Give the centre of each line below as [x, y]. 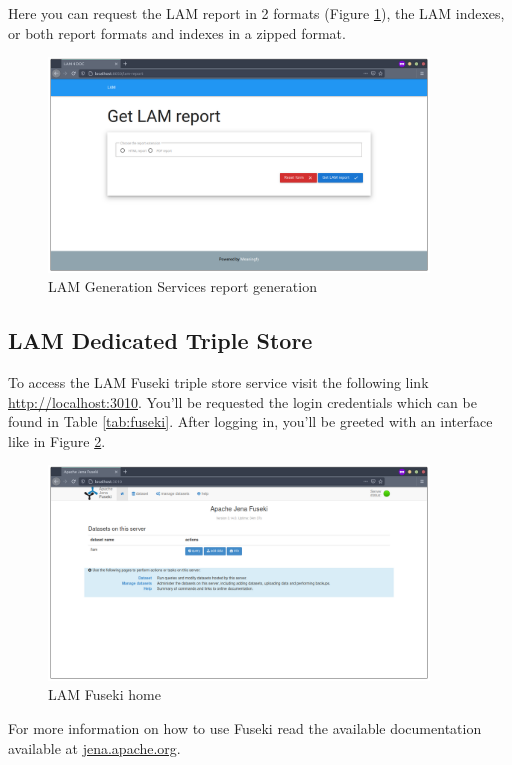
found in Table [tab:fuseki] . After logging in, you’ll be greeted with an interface [250, 421]
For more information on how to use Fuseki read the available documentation [245, 727]
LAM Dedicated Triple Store [160, 340]
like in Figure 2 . [57, 440]
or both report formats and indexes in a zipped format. [177, 32]
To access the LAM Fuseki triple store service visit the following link [218, 381]
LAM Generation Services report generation [182, 286]
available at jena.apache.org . [94, 747]
